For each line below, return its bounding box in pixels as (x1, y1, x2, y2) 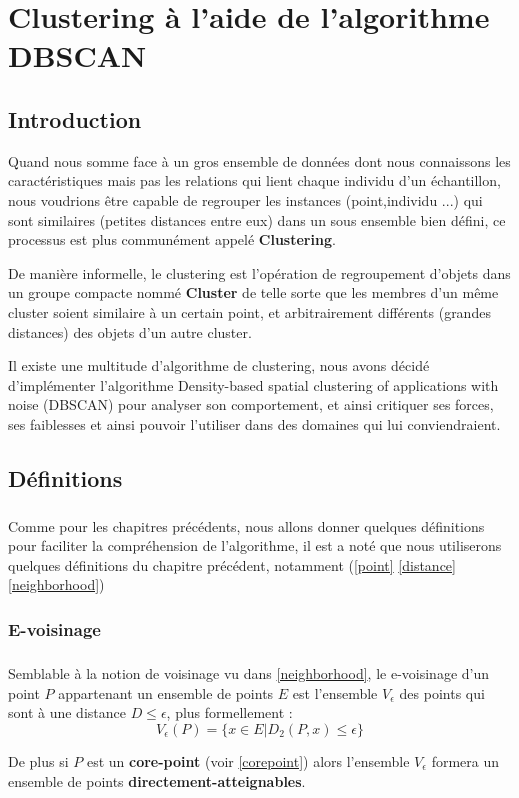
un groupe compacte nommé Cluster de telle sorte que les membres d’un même (8, 282, 499, 303)
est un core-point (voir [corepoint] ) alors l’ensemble (86, 751, 410, 772)
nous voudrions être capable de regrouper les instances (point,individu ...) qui (8, 189, 483, 210)
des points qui (399, 682, 485, 703)
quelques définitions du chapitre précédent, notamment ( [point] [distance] (8, 554, 456, 575)
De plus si (8, 751, 69, 772)
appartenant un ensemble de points (58, 682, 274, 703)
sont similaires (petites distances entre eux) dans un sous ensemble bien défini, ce (8, 209, 506, 230)
